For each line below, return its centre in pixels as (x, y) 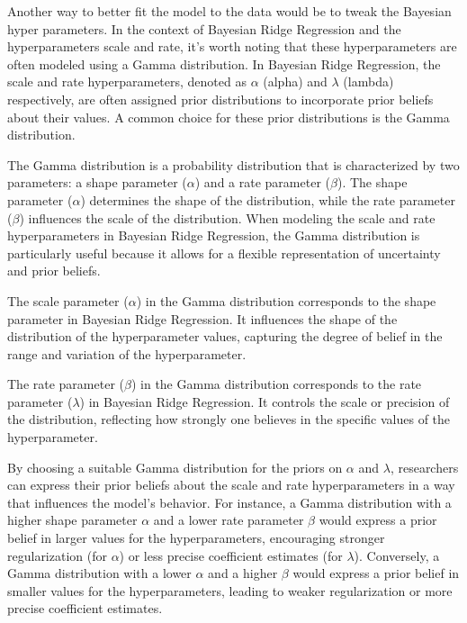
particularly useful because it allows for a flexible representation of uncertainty (224, 253)
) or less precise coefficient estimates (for (231, 555)
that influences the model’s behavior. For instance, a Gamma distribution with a (229, 502)
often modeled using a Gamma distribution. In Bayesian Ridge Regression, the (224, 63)
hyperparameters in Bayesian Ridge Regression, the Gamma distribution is (214, 235)
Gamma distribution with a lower (99, 573)
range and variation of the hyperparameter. (127, 353)
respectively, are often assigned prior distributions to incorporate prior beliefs (220, 99)
